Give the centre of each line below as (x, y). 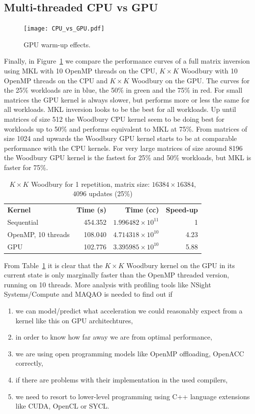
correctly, (29, 363)
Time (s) (91, 210)
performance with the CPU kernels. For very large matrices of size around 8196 (123, 148)
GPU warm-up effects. (57, 44)
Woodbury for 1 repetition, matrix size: (90, 184)
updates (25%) (111, 193)
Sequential (23, 222)
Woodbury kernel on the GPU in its (181, 265)
